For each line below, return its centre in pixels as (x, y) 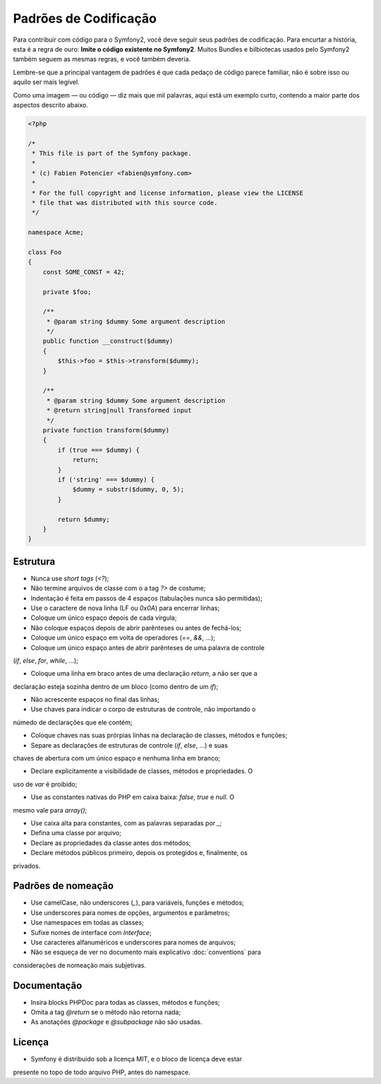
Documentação (48, 985)
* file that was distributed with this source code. (125, 202)
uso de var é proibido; (45, 784)
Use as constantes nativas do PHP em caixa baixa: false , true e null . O (133, 797)
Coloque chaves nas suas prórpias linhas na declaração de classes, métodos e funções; (159, 736)
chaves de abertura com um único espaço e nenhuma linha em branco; (117, 758)
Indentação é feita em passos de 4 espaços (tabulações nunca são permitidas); (146, 598)
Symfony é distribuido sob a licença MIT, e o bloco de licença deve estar (137, 1059)
